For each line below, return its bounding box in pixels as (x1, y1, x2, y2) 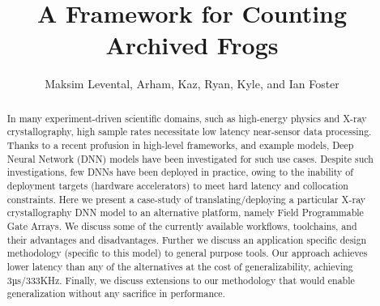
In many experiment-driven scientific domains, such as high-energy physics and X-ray (6, 111, 367, 125)
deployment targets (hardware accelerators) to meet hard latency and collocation (6, 178, 348, 192)
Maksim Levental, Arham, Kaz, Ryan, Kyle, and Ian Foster (45, 75, 339, 92)
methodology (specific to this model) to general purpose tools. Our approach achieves (6, 246, 368, 260)
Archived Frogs (105, 28, 279, 62)
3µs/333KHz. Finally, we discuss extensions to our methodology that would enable (6, 273, 355, 287)
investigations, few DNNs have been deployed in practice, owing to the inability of (6, 165, 353, 179)
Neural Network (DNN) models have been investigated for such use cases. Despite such (6, 151, 374, 165)
